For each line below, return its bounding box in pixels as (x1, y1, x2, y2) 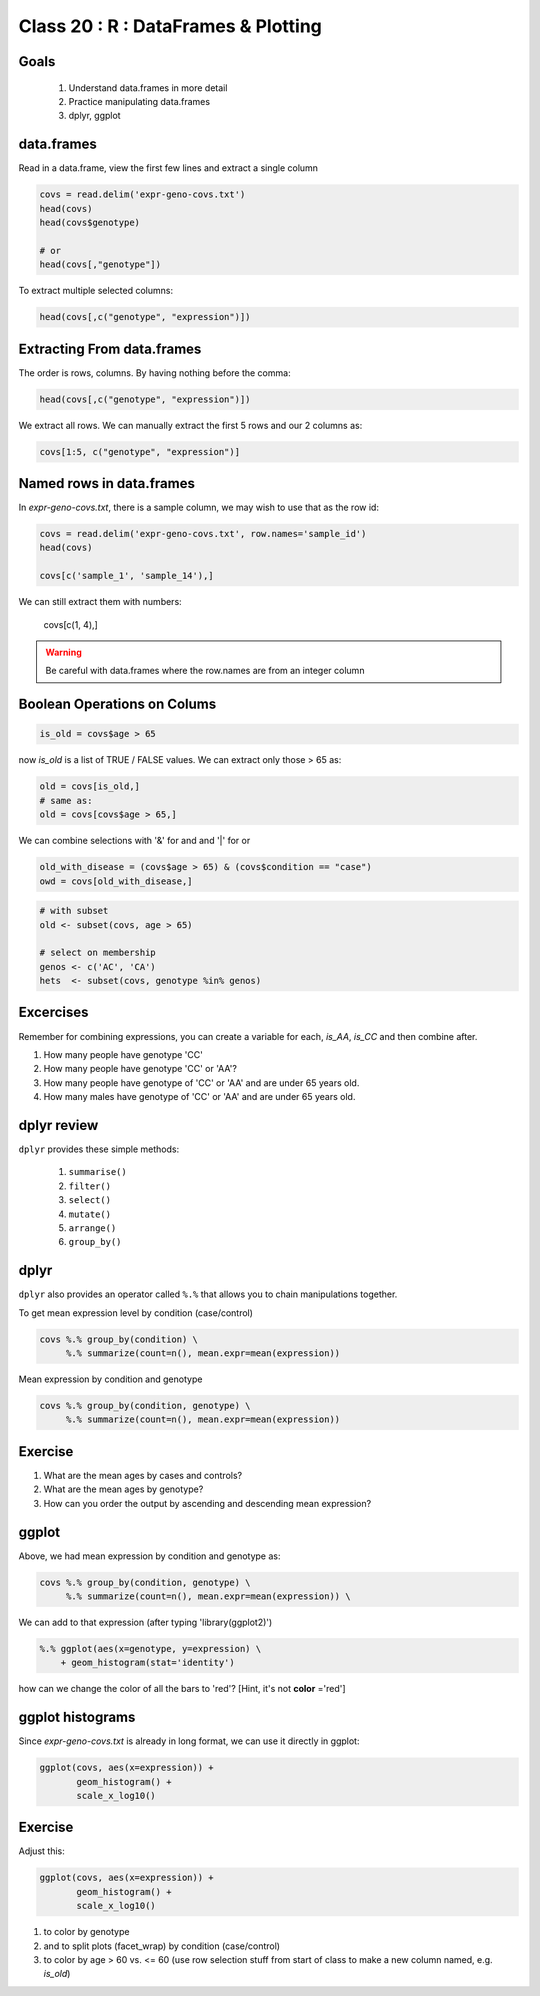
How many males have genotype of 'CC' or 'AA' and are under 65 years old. (43, 1091, 356, 1103)
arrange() (68, 1222, 117, 1234)
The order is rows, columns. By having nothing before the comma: (18, 366, 291, 379)
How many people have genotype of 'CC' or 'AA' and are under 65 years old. (43, 1076, 360, 1089)
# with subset (39, 905, 109, 917)
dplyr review (18, 1116, 99, 1134)
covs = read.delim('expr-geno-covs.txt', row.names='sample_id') (39, 528, 367, 540)
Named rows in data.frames (18, 475, 195, 492)
